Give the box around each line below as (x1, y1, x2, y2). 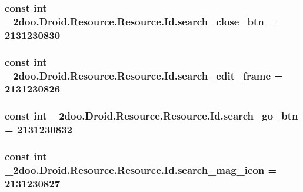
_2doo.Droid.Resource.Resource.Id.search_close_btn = (5, 14, 277, 28)
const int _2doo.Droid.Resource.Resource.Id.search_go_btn (5, 108, 298, 123)
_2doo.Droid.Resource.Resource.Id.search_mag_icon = (5, 162, 277, 177)
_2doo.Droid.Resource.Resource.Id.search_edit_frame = (5, 68, 283, 82)
